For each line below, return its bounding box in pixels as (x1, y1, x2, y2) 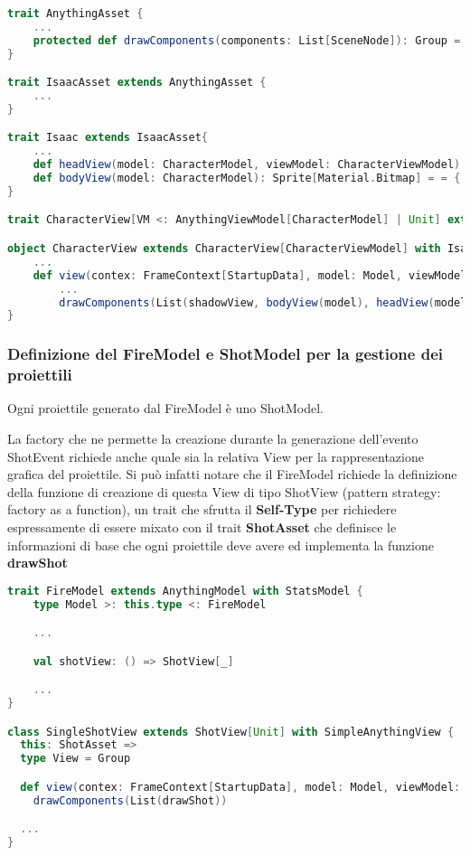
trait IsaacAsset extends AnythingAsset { (7, 76, 267, 89)
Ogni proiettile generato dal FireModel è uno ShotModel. (7, 399, 324, 418)
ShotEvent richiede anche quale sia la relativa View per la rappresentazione (7, 446, 424, 465)
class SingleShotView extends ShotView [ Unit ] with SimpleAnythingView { (7, 725, 455, 738)
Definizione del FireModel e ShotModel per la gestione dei (7, 343, 443, 365)
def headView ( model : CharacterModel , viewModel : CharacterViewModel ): (33, 158, 467, 172)
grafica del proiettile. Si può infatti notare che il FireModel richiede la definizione (7, 465, 457, 484)
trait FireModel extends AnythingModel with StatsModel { (7, 584, 363, 597)
